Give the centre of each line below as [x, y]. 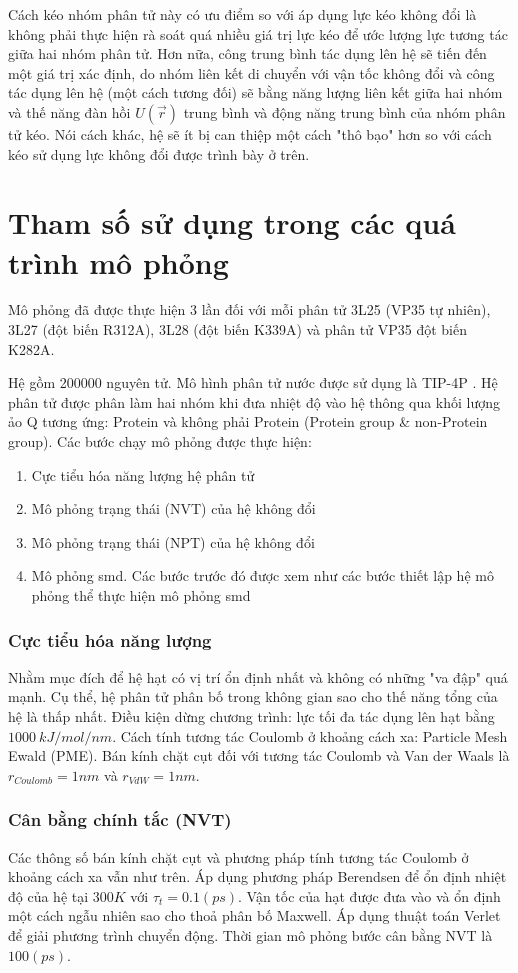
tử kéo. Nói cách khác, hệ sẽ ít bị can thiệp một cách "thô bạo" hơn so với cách [250, 133]
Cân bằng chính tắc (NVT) [120, 819]
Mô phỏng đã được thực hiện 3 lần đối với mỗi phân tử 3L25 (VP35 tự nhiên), [249, 309]
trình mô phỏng [118, 261]
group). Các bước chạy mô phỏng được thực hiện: [160, 441]
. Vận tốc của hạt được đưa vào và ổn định [369, 895]
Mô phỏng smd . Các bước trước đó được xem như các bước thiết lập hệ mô [262, 575]
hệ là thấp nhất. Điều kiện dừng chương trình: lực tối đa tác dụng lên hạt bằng [251, 716]
